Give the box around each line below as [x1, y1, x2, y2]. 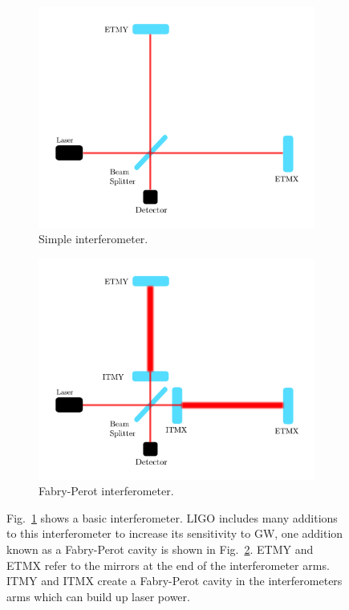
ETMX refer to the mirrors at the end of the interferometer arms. [6, 556, 330, 573]
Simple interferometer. [39, 230, 148, 247]
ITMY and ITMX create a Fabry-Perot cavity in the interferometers [6, 572, 343, 589]
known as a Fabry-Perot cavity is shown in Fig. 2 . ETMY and [6, 541, 314, 558]
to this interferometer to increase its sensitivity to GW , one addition [6, 525, 343, 542]
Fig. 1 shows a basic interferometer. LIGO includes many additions [6, 509, 338, 526]
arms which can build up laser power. [6, 588, 190, 604]
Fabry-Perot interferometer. [39, 482, 174, 499]
